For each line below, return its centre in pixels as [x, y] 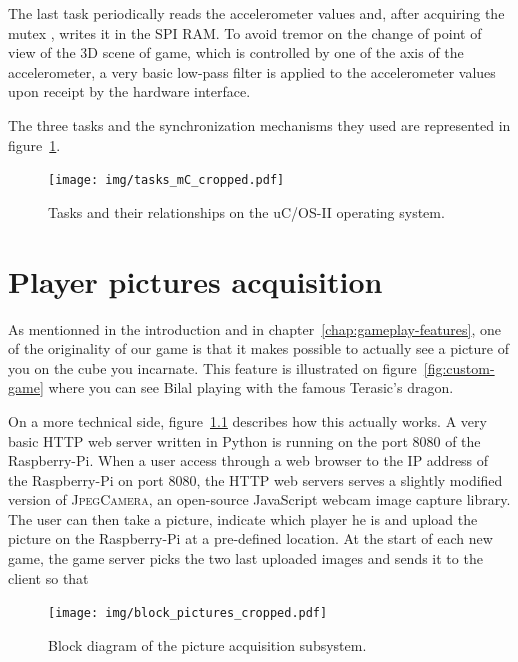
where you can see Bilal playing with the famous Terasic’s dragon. [251, 387]
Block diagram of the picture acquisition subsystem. [207, 644]
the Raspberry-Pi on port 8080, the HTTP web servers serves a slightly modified [255, 479]
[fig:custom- [459, 367]
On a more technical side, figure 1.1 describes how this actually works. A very [247, 420]
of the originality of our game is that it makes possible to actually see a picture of [258, 348]
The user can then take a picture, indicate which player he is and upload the [243, 518]
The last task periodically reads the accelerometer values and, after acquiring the [256, 13]
